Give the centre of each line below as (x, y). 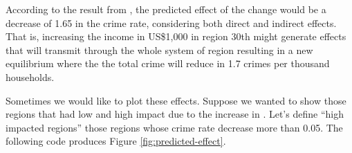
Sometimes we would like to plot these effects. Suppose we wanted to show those (176, 100)
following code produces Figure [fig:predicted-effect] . (116, 141)
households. (30, 76)
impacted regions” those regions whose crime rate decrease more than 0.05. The (174, 127)
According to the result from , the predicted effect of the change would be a (166, 9)
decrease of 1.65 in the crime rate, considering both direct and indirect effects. (171, 22)
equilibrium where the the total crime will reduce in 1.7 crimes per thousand (168, 63)
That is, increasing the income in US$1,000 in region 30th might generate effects (176, 36)
